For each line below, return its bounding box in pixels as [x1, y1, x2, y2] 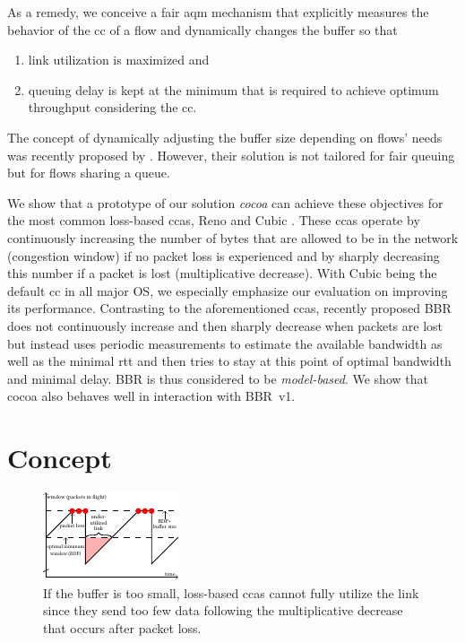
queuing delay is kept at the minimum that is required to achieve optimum [28, 80, 439, 99]
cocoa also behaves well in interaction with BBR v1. [7, 387, 296, 405]
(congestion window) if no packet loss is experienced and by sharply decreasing [7, 246, 440, 265]
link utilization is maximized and [28, 50, 210, 69]
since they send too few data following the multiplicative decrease [43, 601, 403, 620]
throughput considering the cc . [28, 98, 197, 117]
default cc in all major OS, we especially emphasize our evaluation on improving [7, 281, 448, 300]
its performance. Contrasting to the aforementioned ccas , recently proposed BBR [7, 299, 452, 317]
